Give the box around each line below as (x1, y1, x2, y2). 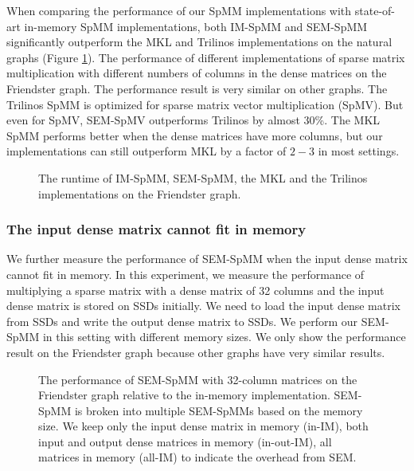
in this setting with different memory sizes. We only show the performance (42, 328, 406, 345)
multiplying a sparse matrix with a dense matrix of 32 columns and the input (6, 281, 385, 298)
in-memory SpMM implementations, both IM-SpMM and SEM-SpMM (24, 18, 368, 34)
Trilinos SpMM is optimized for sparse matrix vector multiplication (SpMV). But (6, 96, 404, 112)
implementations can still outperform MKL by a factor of (6, 143, 287, 159)
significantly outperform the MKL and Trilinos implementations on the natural (6, 33, 393, 50)
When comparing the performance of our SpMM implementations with (6, 2, 352, 18)
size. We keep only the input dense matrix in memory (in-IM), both (38, 418, 369, 434)
